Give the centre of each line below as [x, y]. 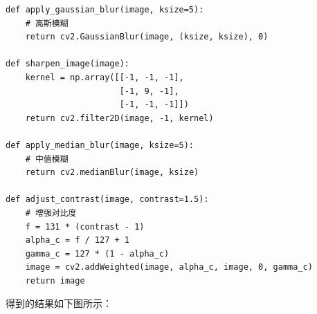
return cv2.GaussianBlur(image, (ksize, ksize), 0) [147, 37]
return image [55, 280]
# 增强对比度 [51, 213]
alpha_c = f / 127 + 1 [77, 240]
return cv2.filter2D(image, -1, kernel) [119, 118]
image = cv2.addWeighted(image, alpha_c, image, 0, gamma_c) [169, 267]
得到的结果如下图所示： [59, 303]
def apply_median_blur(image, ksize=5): [100, 145]
